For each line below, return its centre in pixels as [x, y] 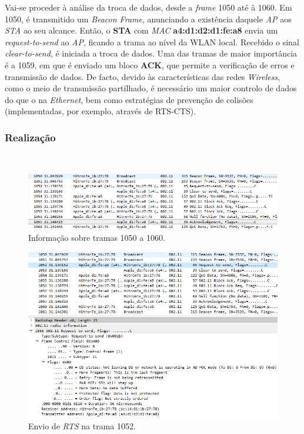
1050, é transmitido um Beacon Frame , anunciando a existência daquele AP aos [148, 19]
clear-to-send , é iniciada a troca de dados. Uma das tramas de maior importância [151, 53]
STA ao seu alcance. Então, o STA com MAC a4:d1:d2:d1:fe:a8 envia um [141, 30]
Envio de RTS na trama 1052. [82, 425]
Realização [30, 137]
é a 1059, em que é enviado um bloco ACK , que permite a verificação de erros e [150, 64]
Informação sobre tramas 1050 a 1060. [97, 238]
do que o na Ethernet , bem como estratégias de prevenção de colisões [129, 99]
